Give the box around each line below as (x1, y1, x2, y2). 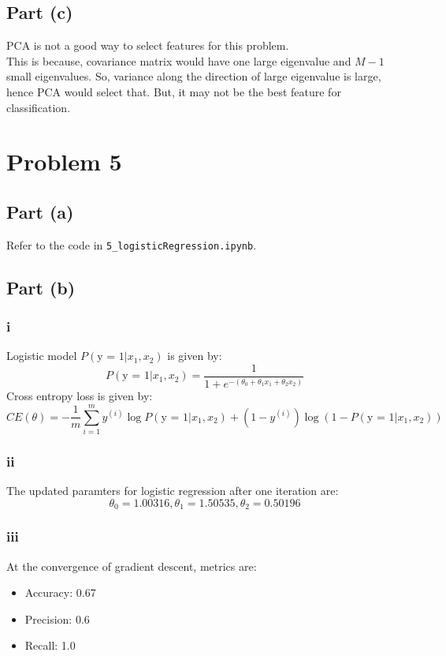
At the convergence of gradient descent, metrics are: (6, 557, 257, 574)
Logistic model (6, 347, 77, 364)
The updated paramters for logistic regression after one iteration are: (6, 482, 339, 499)
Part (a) (6, 199, 74, 223)
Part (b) (6, 275, 76, 299)
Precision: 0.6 (24, 610, 90, 627)
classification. (6, 99, 71, 115)
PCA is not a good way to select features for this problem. (6, 37, 289, 54)
